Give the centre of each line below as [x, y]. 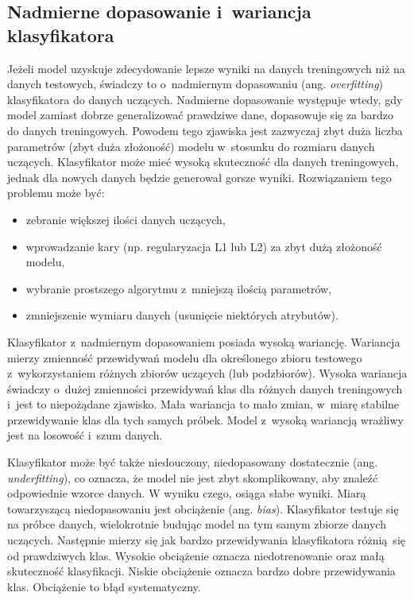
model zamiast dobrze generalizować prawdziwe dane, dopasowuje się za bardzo [201, 115]
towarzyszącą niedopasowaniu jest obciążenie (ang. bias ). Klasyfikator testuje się [203, 508]
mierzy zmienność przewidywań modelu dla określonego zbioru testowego [185, 357]
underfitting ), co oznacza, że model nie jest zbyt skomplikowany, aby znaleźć [193, 477]
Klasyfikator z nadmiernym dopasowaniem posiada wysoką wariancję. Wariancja [204, 341]
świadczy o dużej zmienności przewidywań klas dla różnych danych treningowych [205, 388]
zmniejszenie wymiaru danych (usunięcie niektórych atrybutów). [182, 315]
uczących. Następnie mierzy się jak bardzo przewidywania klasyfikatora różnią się [206, 540]
